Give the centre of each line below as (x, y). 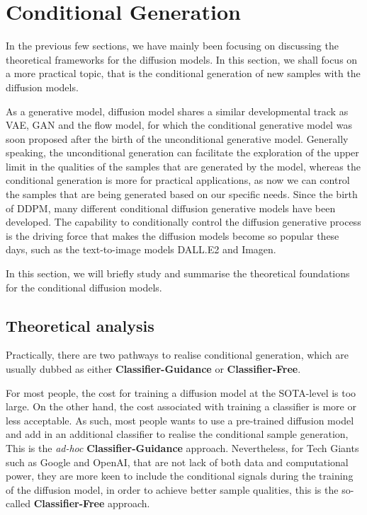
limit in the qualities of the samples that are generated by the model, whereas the (183, 166)
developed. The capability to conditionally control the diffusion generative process (183, 222)
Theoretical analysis (80, 325)
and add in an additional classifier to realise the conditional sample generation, (177, 434)
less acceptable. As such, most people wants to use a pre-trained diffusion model (180, 420)
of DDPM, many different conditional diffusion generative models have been (171, 208)
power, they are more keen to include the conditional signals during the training (180, 476)
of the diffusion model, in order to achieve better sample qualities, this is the (172, 489)
